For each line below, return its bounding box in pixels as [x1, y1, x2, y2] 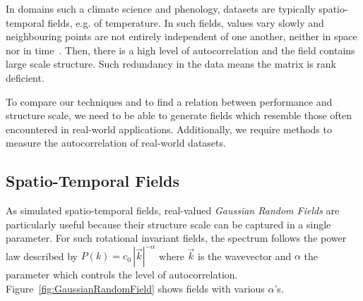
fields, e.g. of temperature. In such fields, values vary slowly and [47, 15, 324, 30]
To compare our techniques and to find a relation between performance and [6, 94, 333, 109]
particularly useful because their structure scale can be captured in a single [6, 216, 331, 231]
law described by [6, 248, 78, 263]
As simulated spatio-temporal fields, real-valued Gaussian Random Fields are [6, 203, 340, 218]
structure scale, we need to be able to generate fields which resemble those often [6, 108, 352, 123]
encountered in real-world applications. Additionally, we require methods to [6, 121, 332, 136]
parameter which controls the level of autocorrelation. [6, 267, 238, 282]
